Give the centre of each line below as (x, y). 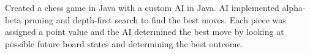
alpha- (294, 7)
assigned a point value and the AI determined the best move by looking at (145, 32)
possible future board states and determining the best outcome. (124, 43)
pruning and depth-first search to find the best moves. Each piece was (155, 19)
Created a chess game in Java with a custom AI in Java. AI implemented (142, 7)
